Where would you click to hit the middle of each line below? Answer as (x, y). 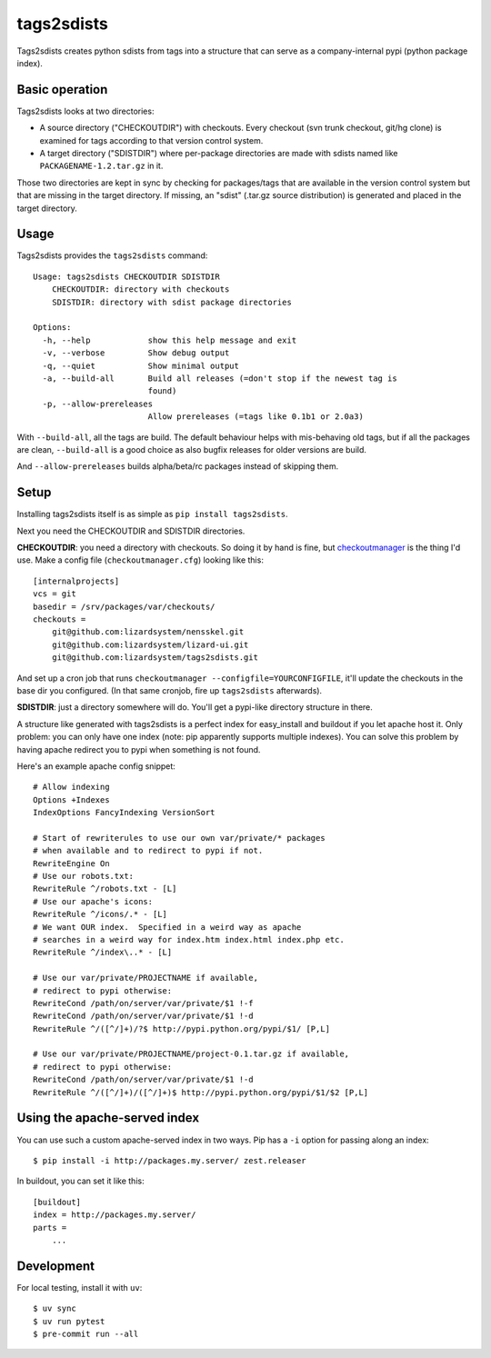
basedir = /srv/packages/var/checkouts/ (124, 606)
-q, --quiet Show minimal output (141, 365)
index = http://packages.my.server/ (115, 1215)
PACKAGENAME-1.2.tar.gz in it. (101, 166)
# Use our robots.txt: (84, 876)
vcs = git (55, 594)
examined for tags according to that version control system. (151, 140)
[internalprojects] (76, 581)
